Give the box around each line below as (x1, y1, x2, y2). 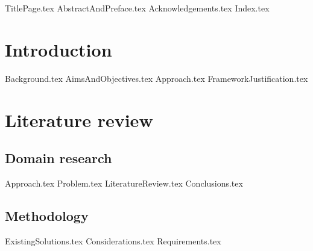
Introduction (5, 37, 112, 61)
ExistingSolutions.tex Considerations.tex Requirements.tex (5, 234, 221, 247)
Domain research (5, 149, 112, 167)
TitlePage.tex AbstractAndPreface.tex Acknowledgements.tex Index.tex (5, 2, 270, 14)
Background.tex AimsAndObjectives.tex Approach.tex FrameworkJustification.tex (5, 72, 308, 84)
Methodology (5, 206, 89, 225)
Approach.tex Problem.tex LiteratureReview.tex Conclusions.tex (5, 176, 243, 189)
